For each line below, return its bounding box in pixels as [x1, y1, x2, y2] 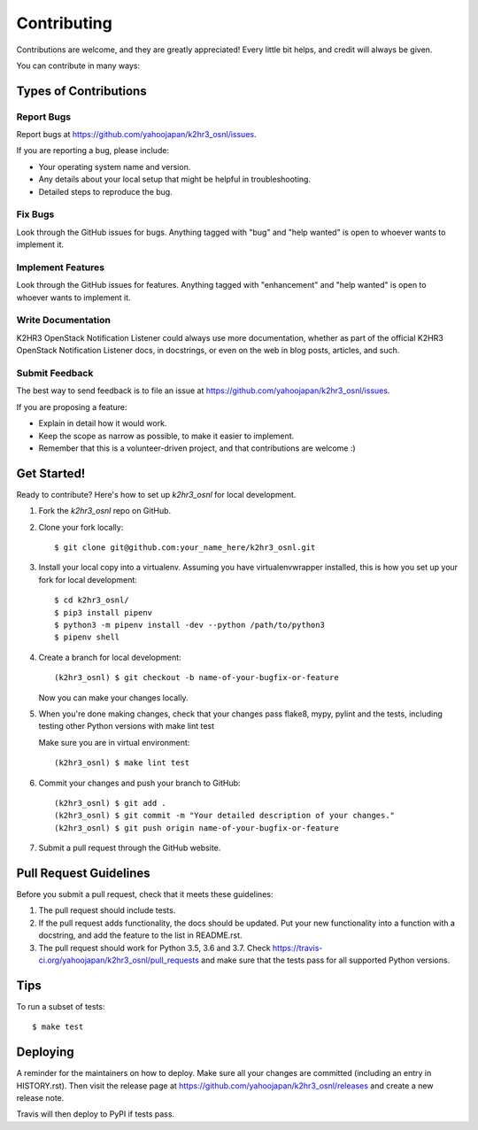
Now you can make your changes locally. [38, 692, 189, 703]
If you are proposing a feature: [16, 401, 127, 412]
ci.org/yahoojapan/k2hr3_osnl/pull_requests [38, 955, 199, 965]
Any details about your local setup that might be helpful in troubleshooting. [38, 174, 312, 185]
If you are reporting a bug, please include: [16, 145, 170, 156]
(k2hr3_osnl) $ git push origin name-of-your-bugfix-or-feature [54, 823, 340, 832]
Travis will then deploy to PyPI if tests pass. [16, 1109, 175, 1119]
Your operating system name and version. [38, 161, 191, 172]
